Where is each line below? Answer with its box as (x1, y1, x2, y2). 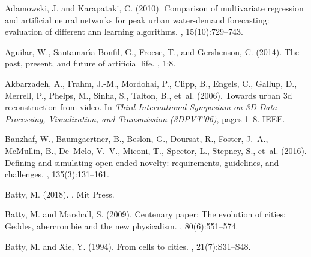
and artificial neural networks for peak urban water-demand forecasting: (5, 13, 270, 26)
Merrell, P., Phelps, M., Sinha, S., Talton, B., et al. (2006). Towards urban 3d (5, 89, 292, 101)
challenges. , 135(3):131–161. (5, 168, 109, 180)
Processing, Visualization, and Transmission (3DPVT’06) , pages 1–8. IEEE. (5, 112, 285, 125)
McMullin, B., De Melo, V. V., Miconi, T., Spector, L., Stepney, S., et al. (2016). (5, 144, 307, 156)
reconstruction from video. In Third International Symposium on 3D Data (5, 101, 277, 113)
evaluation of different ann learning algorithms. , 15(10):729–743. (5, 25, 243, 38)
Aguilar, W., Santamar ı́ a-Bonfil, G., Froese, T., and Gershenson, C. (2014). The (5, 45, 299, 58)
